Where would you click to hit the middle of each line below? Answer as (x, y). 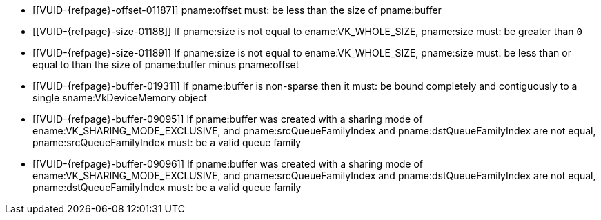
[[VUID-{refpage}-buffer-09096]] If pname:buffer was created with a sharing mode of (228, 164)
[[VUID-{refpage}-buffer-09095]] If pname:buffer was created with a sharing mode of (228, 119)
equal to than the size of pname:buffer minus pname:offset (166, 64)
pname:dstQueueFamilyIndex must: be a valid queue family (167, 187)
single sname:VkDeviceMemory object (120, 98)
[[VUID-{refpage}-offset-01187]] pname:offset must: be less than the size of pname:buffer (237, 10)
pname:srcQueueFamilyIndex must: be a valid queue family (167, 142)
